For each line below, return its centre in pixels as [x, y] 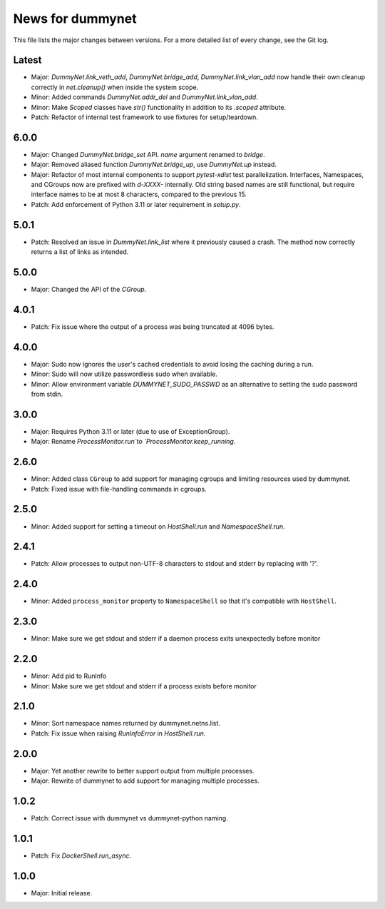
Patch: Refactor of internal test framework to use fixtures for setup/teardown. [144, 117]
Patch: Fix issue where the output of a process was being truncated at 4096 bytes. [153, 326]
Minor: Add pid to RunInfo [69, 676]
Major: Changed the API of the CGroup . [89, 290]
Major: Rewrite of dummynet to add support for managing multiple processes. [145, 781]
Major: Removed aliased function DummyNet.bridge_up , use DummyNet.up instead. [154, 165]
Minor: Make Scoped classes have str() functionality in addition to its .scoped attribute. [159, 107]
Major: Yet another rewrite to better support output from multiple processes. [143, 771]
